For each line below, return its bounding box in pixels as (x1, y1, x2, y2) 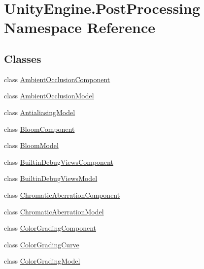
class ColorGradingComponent (4, 223, 97, 233)
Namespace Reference (4, 17, 155, 37)
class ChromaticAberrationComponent (4, 189, 120, 200)
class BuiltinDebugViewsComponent (4, 156, 113, 167)
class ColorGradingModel (4, 256, 80, 266)
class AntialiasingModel (4, 107, 75, 117)
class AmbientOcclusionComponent (4, 74, 110, 84)
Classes (4, 51, 41, 66)
